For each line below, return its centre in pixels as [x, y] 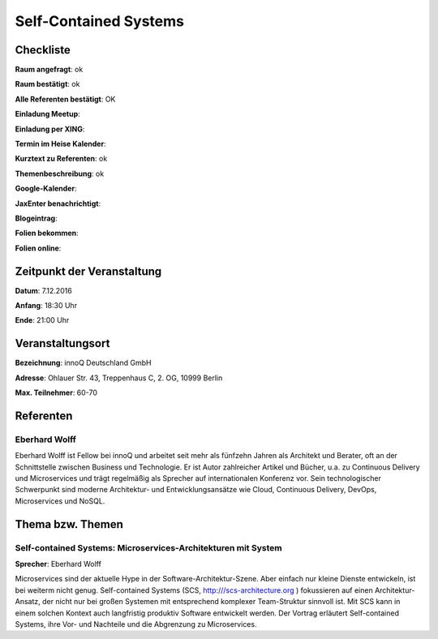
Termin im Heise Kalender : [60, 144]
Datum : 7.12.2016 [43, 290]
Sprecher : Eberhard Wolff [58, 564]
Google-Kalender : [46, 189]
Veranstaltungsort [62, 343]
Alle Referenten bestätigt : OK [65, 99]
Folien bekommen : [47, 233]
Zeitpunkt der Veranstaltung [88, 271]
